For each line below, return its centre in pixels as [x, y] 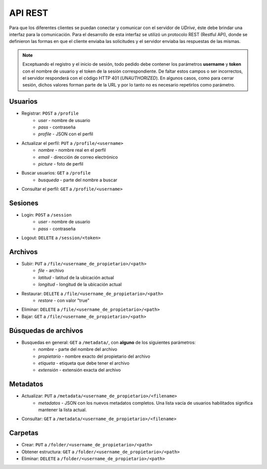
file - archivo [51, 271]
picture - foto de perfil [61, 164]
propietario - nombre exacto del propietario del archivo [94, 356]
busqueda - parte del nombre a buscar [78, 180]
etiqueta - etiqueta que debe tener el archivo [84, 363]
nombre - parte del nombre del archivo [78, 349]
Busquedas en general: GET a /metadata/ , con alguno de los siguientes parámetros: [109, 342]
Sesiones [24, 203]
